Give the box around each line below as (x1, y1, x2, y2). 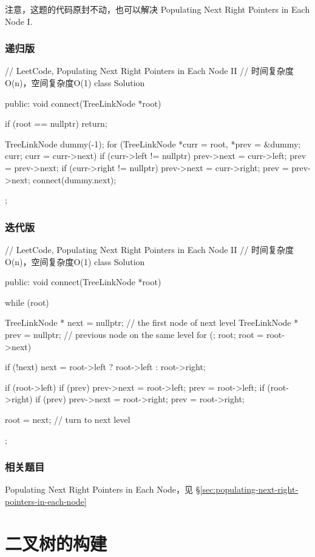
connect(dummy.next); (33, 173, 117, 186)
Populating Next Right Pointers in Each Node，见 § (5, 483, 200, 496)
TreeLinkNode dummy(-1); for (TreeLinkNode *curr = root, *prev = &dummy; (5, 137, 301, 150)
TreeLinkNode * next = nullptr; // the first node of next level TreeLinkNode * (5, 316, 299, 329)
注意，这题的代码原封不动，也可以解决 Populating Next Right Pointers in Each (5, 3, 310, 15)
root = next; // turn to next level (5, 413, 130, 425)
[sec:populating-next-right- (200, 483, 299, 496)
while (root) (5, 295, 49, 308)
